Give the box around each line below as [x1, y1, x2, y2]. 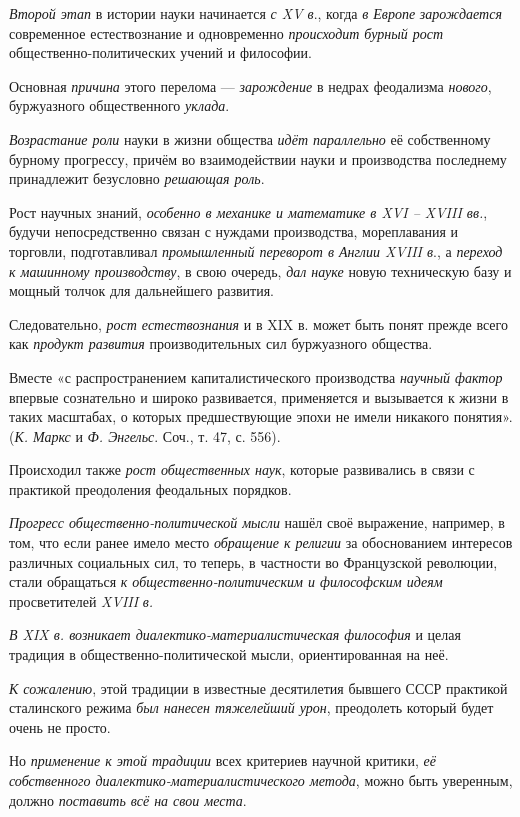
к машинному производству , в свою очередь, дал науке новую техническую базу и [9, 260, 512, 281]
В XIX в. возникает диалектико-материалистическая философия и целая [9, 624, 461, 645]
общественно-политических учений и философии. [9, 42, 312, 63]
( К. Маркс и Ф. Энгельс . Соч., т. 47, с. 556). [9, 425, 281, 446]
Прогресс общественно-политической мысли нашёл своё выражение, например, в [9, 512, 505, 533]
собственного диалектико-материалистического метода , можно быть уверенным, [9, 770, 513, 790]
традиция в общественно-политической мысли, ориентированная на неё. [9, 644, 449, 665]
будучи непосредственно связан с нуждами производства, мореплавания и [9, 221, 459, 242]
